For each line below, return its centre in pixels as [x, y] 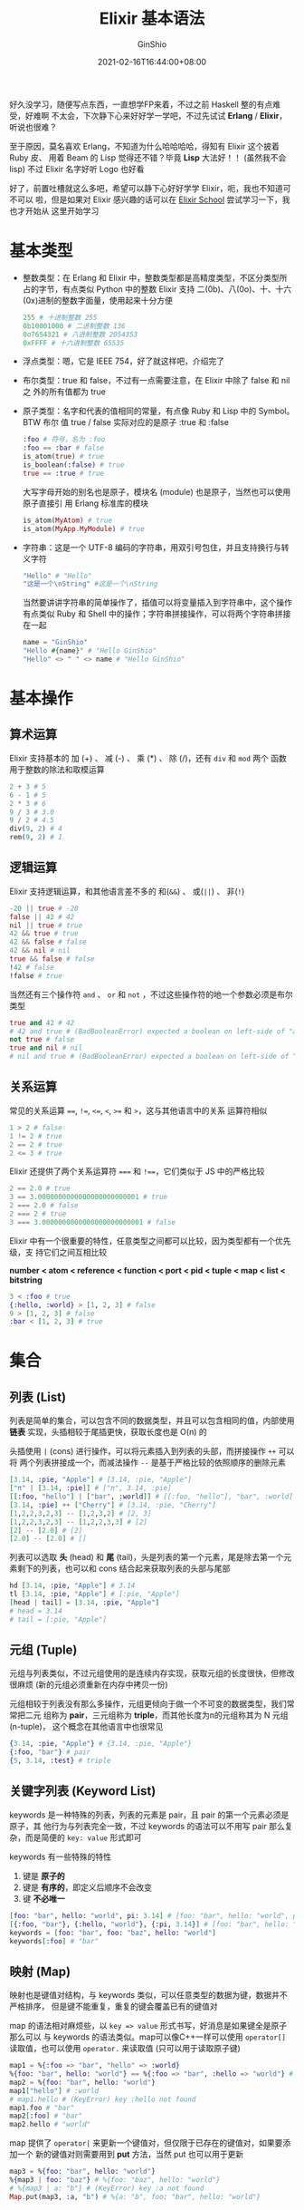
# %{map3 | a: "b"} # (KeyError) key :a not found [107, 2188]
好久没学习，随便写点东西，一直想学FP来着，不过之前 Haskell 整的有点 [141, 104]
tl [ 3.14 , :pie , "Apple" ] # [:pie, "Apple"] [95, 1594]
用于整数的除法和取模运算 [57, 769]
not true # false [42, 1040]
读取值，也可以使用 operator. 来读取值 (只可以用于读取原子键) [125, 2049]
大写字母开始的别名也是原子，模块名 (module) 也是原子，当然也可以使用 [157, 491]
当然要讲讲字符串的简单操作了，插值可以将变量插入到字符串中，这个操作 [157, 603]
